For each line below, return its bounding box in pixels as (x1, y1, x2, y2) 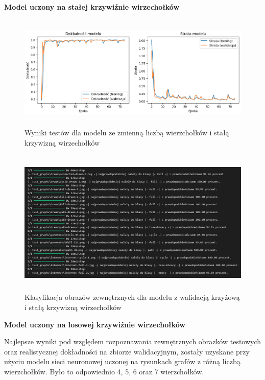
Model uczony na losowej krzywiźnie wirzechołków (4, 319, 185, 329)
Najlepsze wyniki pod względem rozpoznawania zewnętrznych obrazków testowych (4, 336, 261, 347)
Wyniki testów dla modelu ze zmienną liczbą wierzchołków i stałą (25, 127, 229, 138)
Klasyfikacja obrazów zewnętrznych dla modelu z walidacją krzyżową (25, 292, 240, 302)
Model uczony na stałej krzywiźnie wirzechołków (4, 2, 180, 12)
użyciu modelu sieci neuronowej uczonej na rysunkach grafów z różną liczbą (4, 356, 240, 367)
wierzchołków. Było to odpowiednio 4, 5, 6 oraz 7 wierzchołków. (4, 366, 204, 376)
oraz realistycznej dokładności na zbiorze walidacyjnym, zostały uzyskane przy (4, 346, 250, 357)
